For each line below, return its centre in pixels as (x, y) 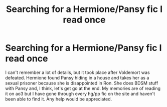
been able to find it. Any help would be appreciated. (59, 99)
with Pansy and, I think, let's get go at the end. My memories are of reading (83, 88)
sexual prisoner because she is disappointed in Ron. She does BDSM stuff (82, 83)
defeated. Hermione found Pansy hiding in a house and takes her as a (77, 77)
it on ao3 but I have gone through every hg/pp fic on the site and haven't (80, 93)
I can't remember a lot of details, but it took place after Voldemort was (77, 72)
